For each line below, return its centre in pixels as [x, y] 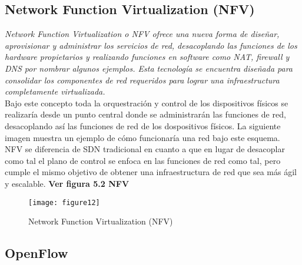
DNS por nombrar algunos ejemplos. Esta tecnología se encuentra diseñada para [149, 68]
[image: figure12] [64, 202]
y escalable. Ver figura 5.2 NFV [67, 183]
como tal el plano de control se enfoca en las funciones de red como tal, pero [143, 160]
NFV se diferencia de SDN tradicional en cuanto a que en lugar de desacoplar [145, 149]
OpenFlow [36, 253]
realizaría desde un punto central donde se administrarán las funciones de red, [145, 114]
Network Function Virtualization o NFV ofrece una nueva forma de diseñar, [142, 34]
